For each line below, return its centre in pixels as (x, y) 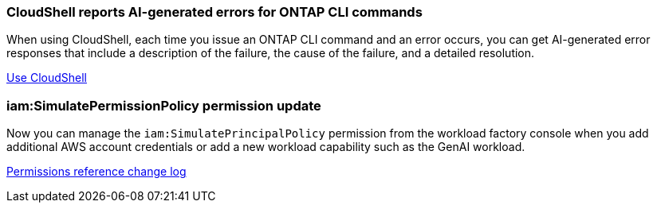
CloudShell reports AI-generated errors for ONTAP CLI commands (214, 12)
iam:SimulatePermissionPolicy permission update (164, 105)
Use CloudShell (47, 78)
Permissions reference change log (96, 172)
